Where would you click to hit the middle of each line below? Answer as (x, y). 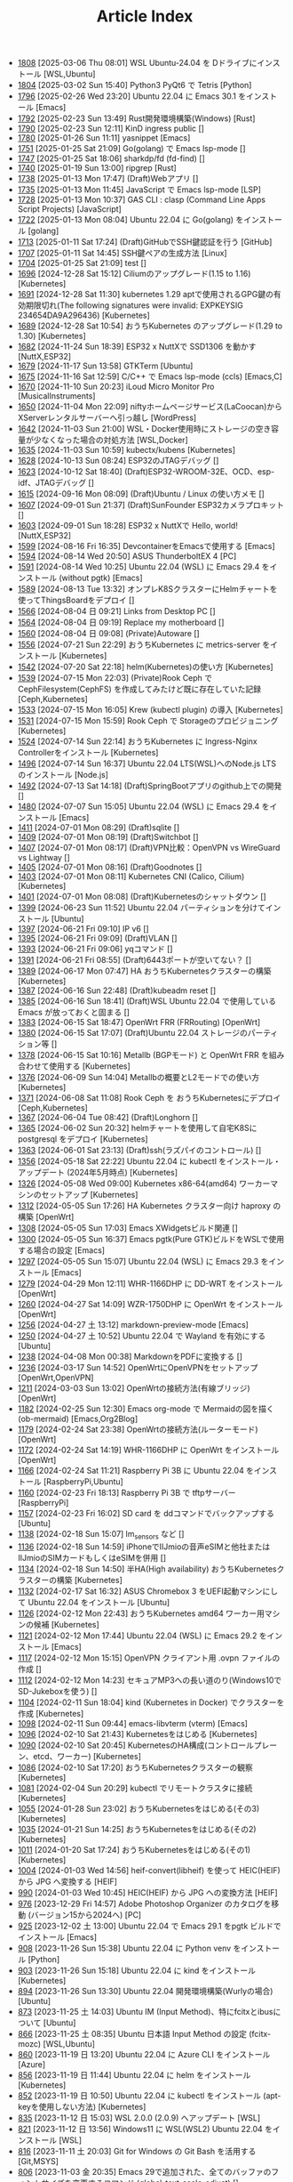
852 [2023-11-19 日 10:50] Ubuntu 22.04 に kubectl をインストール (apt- (149, 2095)
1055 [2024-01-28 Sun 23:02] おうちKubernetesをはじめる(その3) (139, 1808)
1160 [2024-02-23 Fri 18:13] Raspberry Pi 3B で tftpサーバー (127, 1493)
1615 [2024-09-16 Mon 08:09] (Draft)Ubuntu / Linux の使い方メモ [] (141, 494)
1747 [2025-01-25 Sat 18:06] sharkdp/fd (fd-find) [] (111, 158)
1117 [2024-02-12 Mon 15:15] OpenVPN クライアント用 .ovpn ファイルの (149, 1658)
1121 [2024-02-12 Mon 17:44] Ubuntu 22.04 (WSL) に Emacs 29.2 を (143, 1636)
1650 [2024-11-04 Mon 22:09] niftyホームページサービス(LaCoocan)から (150, 407)
